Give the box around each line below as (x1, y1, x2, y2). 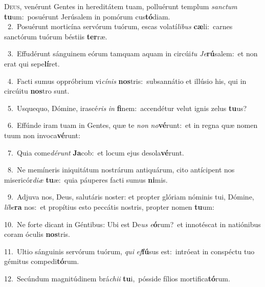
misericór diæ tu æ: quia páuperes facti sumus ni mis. (4, 174, 168, 185)
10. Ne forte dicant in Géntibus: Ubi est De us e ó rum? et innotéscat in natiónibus (4, 218, 261, 229)
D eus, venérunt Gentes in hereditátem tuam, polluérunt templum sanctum (4, 1, 237, 11)
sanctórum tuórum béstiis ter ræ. (4, 31, 107, 41)
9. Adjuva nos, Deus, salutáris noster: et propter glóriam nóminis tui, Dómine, (7, 191, 254, 202)
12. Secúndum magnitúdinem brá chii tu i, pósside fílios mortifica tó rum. (4, 273, 230, 283)
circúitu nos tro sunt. (4, 85, 70, 96)
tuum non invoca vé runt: (4, 129, 80, 140)
